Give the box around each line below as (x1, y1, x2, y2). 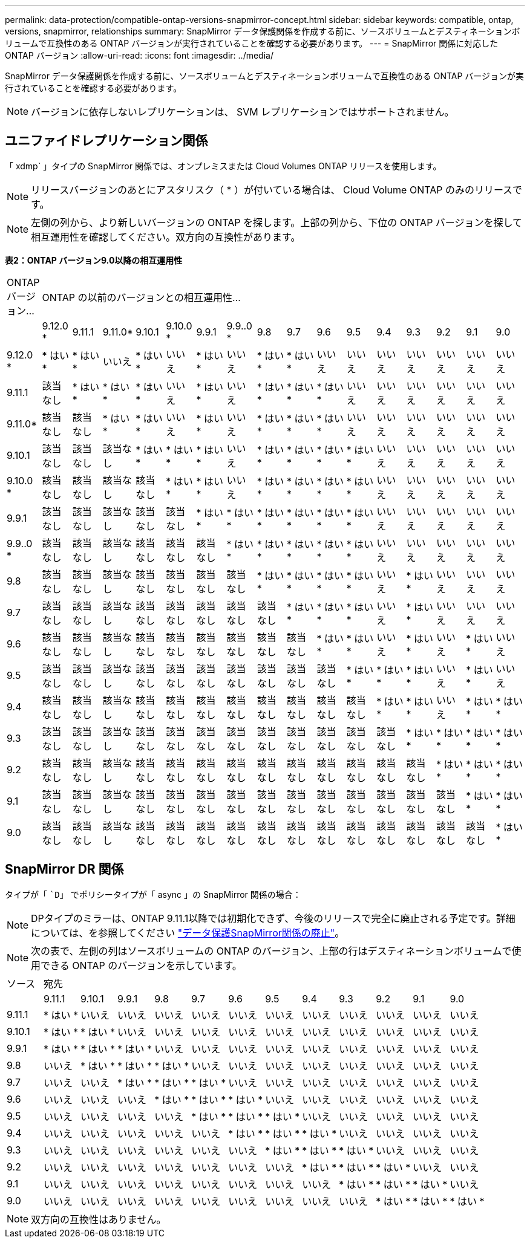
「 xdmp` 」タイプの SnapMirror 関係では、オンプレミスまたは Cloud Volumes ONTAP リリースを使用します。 (5, 160, 442, 171)
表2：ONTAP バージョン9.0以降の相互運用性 (5, 255, 183, 265)
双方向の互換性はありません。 (31, 1213, 166, 1225)
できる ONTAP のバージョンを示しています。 (41, 959, 242, 972)
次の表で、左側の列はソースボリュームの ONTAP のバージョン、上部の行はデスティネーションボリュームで (31, 944, 512, 957)
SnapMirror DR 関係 (5, 862, 124, 877)
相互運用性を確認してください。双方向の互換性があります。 (31, 230, 301, 243)
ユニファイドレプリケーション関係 (5, 133, 208, 149)
